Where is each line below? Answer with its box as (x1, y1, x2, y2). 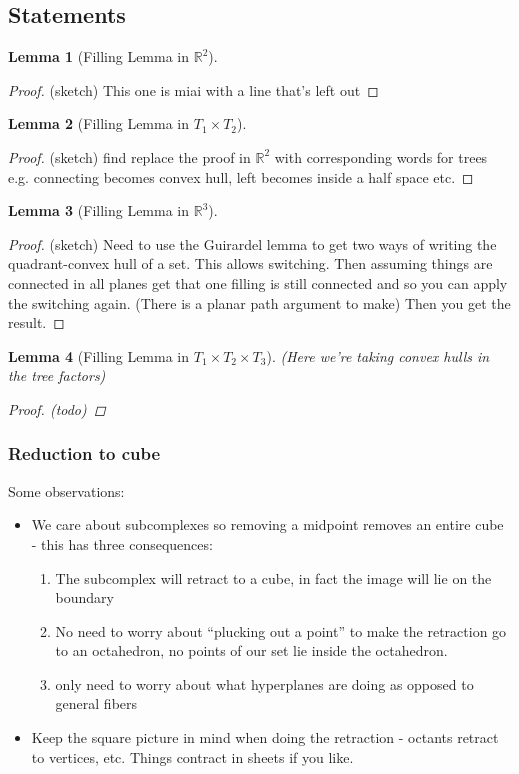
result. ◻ (8, 312, 65, 333)
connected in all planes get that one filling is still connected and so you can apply (8, 272, 508, 293)
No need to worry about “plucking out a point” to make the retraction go (55, 620, 507, 641)
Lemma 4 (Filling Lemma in (8, 345, 190, 366)
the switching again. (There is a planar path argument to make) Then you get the (8, 292, 511, 313)
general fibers (55, 693, 138, 714)
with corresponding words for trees (274, 146, 488, 167)
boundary (55, 587, 115, 608)
